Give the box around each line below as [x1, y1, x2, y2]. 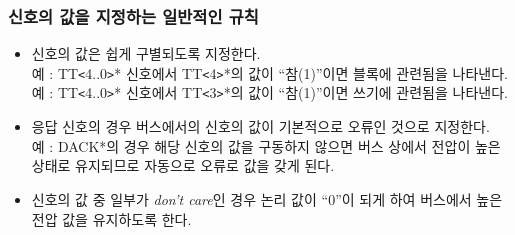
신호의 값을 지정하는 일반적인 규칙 [8, 3, 259, 28]
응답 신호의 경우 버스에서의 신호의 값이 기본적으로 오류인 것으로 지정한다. [31, 116, 490, 137]
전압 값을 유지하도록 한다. [31, 208, 192, 229]
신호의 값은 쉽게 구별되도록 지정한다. [31, 43, 261, 64]
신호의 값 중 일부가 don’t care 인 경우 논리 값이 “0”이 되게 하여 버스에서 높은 [31, 188, 503, 209]
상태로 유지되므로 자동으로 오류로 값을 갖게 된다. [31, 155, 335, 176]
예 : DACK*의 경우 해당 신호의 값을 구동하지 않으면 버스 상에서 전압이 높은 [31, 135, 501, 156]
